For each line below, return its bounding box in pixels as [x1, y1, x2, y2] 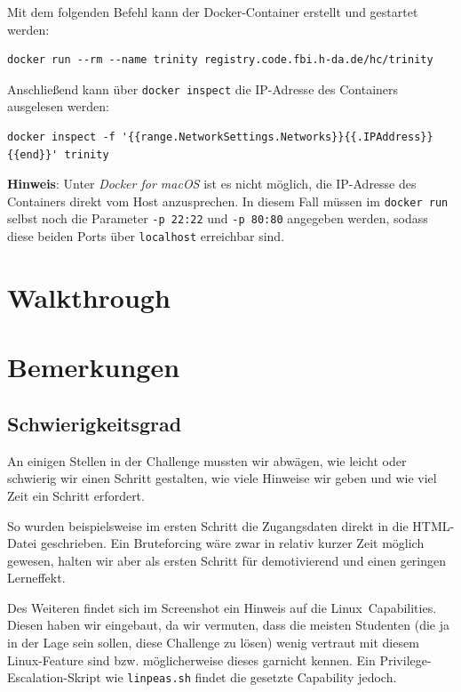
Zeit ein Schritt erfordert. [7, 486, 145, 504]
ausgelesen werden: [7, 97, 109, 116]
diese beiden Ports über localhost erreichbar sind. [7, 227, 285, 245]
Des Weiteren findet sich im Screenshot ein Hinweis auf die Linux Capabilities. [7, 598, 437, 616]
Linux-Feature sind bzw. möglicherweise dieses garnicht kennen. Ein [7, 650, 376, 669]
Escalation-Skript [7, 668, 101, 687]
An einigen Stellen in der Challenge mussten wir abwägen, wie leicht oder [7, 451, 407, 470]
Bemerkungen [7, 349, 180, 385]
